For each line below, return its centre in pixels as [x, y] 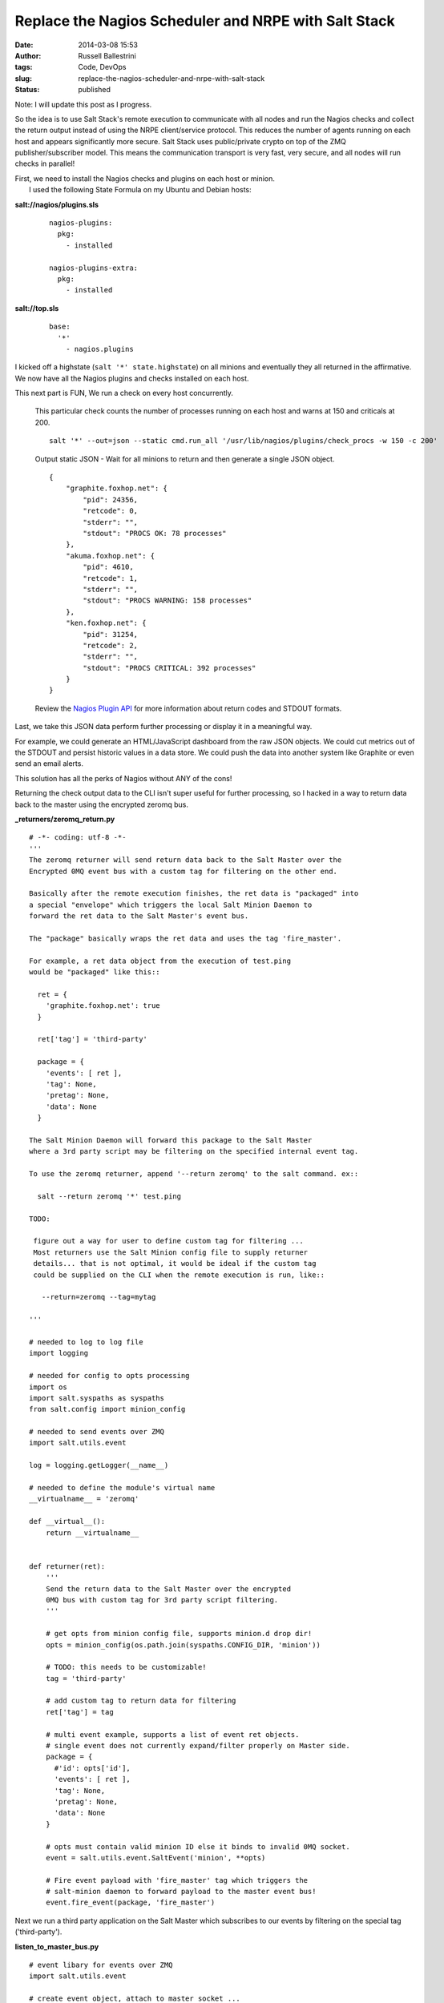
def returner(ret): [67, 1566]
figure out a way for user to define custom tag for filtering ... [168, 1241]
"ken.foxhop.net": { [106, 623]
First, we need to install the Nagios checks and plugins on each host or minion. [145, 178]
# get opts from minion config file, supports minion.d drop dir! [179, 1634]
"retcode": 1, [111, 578]
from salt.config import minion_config [107, 1409]
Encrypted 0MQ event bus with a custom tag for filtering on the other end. [184, 871]
